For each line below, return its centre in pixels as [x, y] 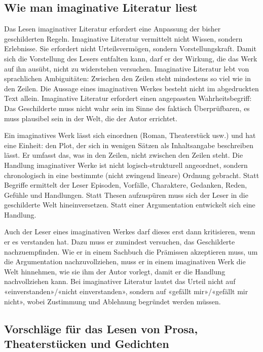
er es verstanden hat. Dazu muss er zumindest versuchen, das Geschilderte [120, 242]
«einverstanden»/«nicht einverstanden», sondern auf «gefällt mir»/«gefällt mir [126, 291]
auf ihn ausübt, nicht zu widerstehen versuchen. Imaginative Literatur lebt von [127, 68]
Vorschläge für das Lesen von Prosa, [101, 328]
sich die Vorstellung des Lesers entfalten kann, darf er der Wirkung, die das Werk [131, 58]
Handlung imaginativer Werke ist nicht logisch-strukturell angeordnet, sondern [126, 165]
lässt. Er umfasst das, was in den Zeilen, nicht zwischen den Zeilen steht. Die [124, 155]
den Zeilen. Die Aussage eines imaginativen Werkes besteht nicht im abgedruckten [131, 88]
